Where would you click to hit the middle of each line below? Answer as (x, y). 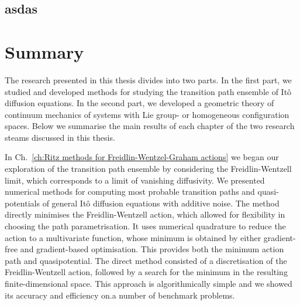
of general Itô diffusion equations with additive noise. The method (161, 203)
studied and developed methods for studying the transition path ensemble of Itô (148, 91)
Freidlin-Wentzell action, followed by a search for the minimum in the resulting (146, 272)
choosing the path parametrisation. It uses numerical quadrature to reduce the (145, 226)
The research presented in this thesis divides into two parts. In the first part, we (148, 79)
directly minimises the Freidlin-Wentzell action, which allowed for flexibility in (145, 214)
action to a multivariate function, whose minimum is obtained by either (133, 237)
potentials (22, 203)
